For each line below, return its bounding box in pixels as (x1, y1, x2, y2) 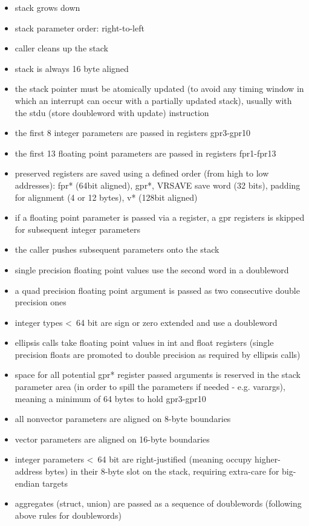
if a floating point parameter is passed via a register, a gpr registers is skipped (15, 211, 305, 224)
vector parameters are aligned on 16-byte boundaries (15, 432, 210, 445)
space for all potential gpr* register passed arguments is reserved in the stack (15, 368, 301, 381)
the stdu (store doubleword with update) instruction (15, 106, 209, 119)
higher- (255, 453, 281, 466)
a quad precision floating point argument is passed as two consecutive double (15, 284, 300, 296)
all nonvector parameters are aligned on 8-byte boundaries (15, 412, 231, 425)
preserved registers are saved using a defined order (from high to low (15, 167, 269, 180)
